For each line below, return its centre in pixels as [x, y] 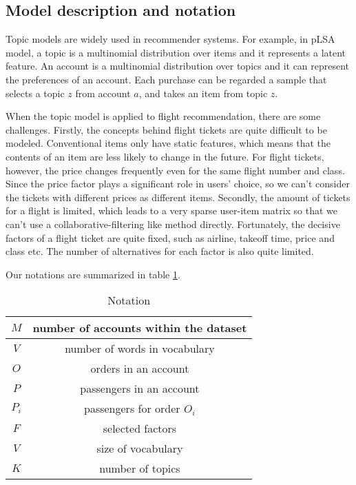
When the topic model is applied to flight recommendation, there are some [163, 116]
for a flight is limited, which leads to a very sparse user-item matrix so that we [172, 210]
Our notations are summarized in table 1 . [93, 274]
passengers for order [132, 409]
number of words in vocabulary [140, 349]
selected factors [140, 429]
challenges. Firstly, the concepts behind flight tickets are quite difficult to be [166, 129]
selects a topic [35, 93]
